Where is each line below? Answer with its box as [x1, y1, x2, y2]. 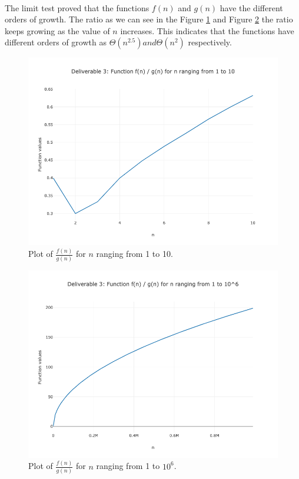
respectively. [188, 36, 232, 48]
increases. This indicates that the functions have [120, 24, 294, 37]
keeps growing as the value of [5, 24, 110, 37]
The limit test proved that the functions [5, 1, 149, 14]
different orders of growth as [5, 36, 107, 48]
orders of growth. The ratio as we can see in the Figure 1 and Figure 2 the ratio [5, 13, 293, 25]
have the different [220, 1, 283, 14]
